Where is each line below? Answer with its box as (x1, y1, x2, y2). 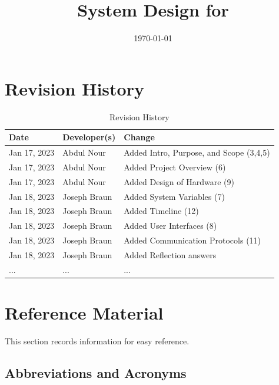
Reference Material (5, 301, 164, 325)
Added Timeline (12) (124, 205, 199, 217)
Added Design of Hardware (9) (124, 175, 234, 187)
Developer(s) (62, 131, 116, 143)
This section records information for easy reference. (5, 335, 190, 347)
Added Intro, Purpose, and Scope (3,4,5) (124, 146, 270, 159)
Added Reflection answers (124, 249, 217, 261)
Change (124, 131, 155, 143)
